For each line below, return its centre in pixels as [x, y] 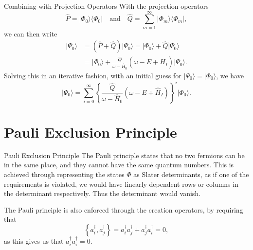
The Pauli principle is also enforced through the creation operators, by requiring [124, 209]
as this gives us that [34, 241]
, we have [230, 75]
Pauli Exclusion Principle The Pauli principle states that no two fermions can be [124, 155]
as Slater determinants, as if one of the [191, 174]
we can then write [31, 33]
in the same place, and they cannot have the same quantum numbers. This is [119, 165]
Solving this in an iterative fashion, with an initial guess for [93, 75]
